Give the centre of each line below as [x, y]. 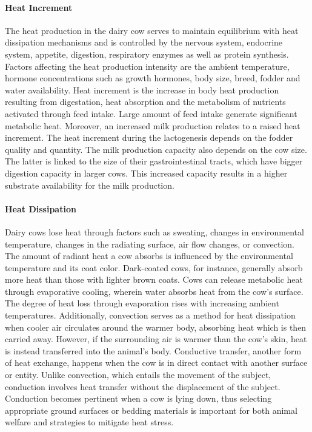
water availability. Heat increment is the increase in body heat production [142, 89]
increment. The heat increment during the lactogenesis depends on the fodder [149, 137]
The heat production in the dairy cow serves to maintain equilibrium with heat [152, 30]
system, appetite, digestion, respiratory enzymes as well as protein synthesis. [147, 54]
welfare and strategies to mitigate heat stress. [89, 422]
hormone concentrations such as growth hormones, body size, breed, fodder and [153, 78]
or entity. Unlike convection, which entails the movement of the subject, [138, 375]
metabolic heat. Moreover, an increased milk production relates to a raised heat [153, 125]
